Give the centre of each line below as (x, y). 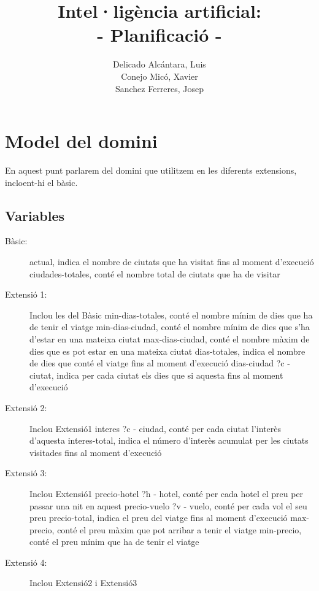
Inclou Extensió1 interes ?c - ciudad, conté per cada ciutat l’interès (156, 428)
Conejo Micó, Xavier (159, 76)
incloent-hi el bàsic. (41, 182)
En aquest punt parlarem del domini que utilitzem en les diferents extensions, (151, 170)
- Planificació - (159, 35)
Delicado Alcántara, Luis (159, 64)
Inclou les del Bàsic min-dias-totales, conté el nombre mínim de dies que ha (171, 315)
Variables (35, 215)
